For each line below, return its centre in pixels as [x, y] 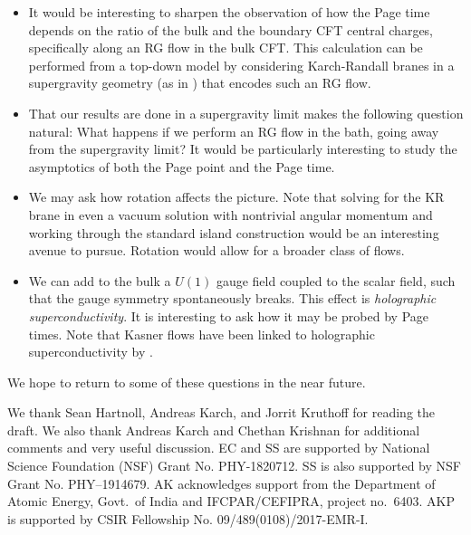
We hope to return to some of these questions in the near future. [187, 382]
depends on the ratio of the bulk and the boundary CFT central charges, [231, 29]
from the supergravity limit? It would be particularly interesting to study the [243, 149]
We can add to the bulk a [100, 280]
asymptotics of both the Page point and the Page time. [182, 166]
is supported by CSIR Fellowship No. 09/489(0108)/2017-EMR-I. [188, 518]
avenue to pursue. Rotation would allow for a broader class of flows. [216, 250]
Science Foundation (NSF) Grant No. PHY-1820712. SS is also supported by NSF [234, 466]
